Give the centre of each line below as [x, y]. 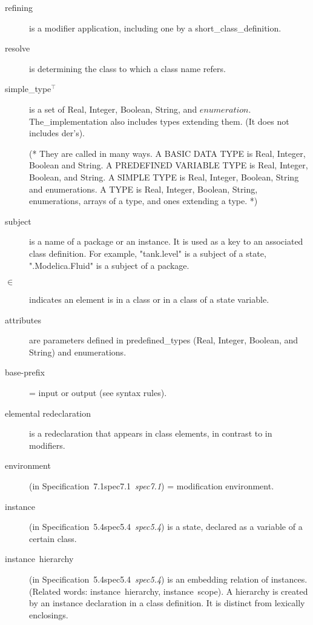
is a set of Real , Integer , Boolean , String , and [113, 109]
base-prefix [25, 372]
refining [19, 7]
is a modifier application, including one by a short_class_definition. [155, 28]
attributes [23, 319]
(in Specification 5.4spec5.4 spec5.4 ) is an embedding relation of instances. [168, 579]
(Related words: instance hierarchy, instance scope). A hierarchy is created [169, 591]
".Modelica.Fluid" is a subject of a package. [109, 265]
